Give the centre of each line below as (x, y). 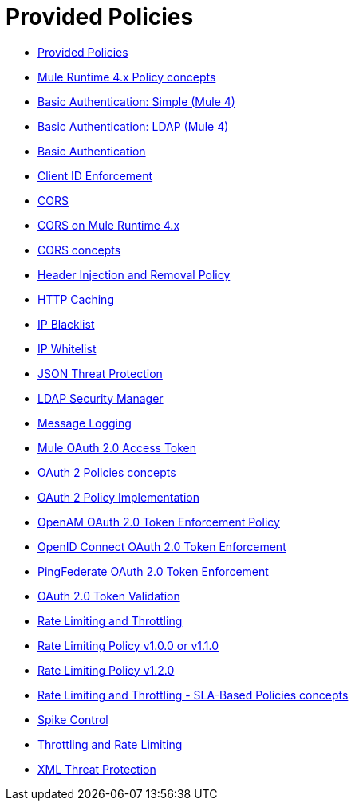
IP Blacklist (66, 324)
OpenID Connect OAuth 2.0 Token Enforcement (162, 546)
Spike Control (73, 719)
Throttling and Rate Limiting (110, 744)
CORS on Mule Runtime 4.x (109, 225)
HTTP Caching (76, 299)
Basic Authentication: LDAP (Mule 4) (133, 126)
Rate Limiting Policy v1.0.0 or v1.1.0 (128, 645)
